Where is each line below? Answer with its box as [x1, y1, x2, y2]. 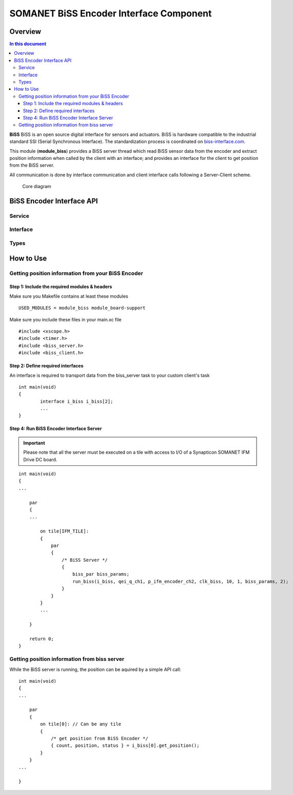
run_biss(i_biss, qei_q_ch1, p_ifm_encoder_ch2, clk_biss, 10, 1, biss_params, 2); [72, 578, 289, 584]
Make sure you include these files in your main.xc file [9, 316, 122, 322]
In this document [9, 41, 47, 47]
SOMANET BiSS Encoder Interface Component [9, 8, 212, 19]
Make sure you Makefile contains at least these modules [9, 293, 129, 299]
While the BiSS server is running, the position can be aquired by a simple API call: [9, 666, 181, 672]
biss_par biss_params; [72, 572, 130, 577]
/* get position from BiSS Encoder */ [51, 736, 149, 742]
